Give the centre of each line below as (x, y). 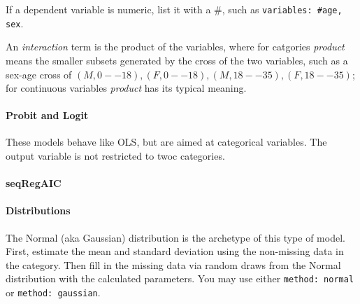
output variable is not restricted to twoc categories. (115, 156)
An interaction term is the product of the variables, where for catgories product (175, 47)
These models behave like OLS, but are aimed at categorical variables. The (166, 142)
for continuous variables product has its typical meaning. (126, 88)
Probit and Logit (47, 115)
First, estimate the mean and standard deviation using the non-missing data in (175, 251)
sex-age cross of (39, 74)
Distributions (38, 210)
